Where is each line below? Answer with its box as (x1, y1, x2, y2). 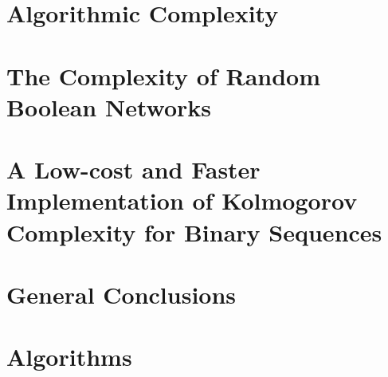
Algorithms (6, 340, 132, 373)
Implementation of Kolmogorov (6, 184, 358, 217)
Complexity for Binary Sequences (6, 215, 382, 248)
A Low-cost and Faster (6, 153, 261, 186)
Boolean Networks (6, 90, 211, 123)
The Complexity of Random (6, 59, 320, 92)
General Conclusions (6, 277, 237, 310)
